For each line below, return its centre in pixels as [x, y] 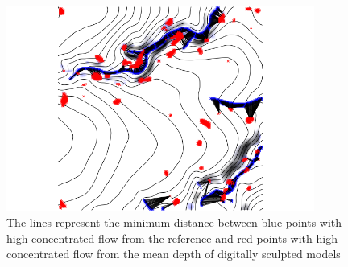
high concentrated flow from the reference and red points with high [172, 238]
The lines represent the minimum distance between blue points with [174, 222]
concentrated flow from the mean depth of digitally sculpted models [174, 254]
